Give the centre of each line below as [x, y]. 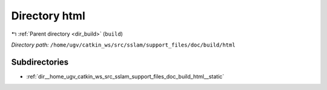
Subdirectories [40, 62]
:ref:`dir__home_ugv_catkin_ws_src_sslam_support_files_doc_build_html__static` [125, 76]
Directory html [48, 16]
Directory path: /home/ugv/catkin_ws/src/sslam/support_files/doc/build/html [123, 45]
